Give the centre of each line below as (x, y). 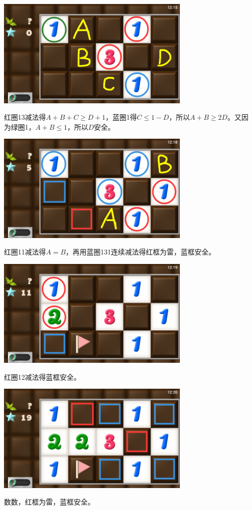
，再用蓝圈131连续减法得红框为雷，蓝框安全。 (140, 252)
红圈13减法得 (25, 117)
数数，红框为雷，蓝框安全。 (49, 502)
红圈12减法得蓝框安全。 (42, 377)
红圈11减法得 (25, 252)
